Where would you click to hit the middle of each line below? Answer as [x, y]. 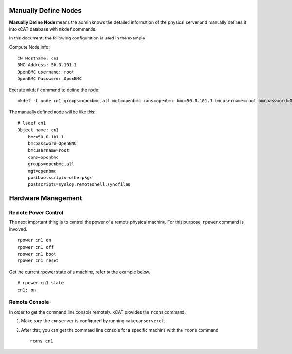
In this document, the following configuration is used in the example [77, 38]
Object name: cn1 [38, 130]
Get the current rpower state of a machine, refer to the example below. [80, 272]
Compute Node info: [29, 47]
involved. [18, 229]
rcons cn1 [41, 341]
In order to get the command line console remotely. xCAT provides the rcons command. [97, 312]
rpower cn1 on [34, 240]
